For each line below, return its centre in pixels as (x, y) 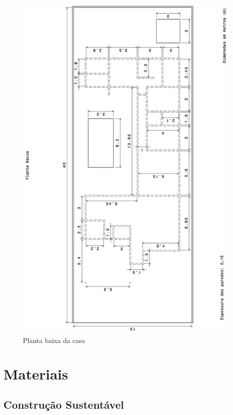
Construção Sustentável (64, 405)
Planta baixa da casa (54, 340)
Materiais (36, 373)
